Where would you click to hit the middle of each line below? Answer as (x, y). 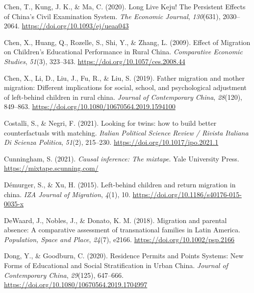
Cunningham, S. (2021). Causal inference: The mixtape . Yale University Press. (122, 158)
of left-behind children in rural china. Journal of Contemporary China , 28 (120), (123, 97)
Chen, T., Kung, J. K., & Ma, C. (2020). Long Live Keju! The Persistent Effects (125, 6)
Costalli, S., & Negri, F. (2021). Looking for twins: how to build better (110, 123)
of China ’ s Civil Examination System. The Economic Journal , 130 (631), (112, 16)
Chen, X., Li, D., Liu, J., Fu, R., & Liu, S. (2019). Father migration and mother (124, 78)
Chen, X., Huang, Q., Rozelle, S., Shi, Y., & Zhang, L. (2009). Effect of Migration (127, 42)
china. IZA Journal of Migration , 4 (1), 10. (67, 194)
